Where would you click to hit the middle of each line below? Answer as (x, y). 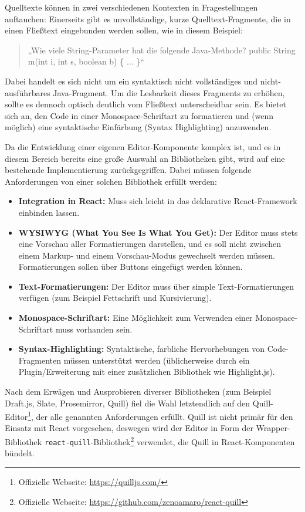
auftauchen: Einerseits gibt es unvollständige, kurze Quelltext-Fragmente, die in (148, 18)
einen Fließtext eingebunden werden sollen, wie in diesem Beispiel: (124, 30)
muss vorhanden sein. (94, 329)
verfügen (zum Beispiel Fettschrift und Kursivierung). (115, 298)
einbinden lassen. (49, 212)
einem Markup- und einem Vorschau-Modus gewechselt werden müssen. (147, 255)
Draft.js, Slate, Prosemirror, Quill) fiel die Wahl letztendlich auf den (128, 403)
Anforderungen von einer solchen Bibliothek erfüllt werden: (111, 181)
